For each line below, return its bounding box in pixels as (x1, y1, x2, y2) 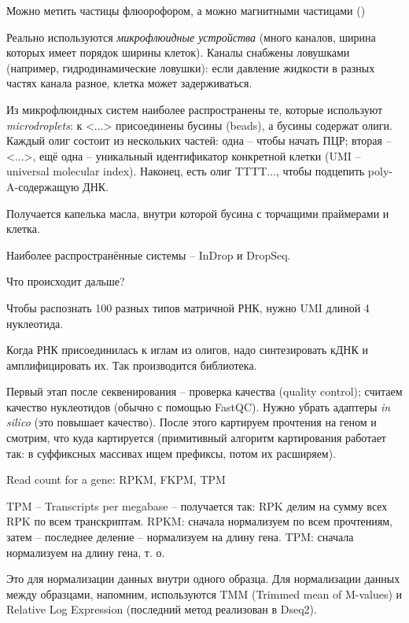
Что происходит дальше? (6, 273, 125, 289)
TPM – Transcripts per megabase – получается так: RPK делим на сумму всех (6, 497, 388, 514)
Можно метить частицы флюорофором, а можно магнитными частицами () (6, 2, 366, 18)
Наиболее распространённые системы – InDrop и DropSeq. (6, 246, 291, 263)
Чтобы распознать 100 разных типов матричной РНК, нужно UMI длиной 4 (6, 299, 370, 315)
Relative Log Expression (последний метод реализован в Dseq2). (6, 601, 317, 617)
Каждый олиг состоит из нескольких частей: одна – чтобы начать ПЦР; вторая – (6, 132, 392, 149)
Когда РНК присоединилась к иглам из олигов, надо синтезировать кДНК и (6, 341, 368, 358)
